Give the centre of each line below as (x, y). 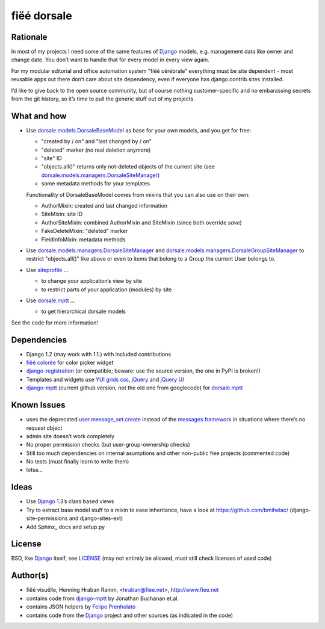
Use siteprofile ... (47, 270)
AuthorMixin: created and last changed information (104, 206)
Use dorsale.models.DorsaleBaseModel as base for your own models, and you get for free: (139, 130)
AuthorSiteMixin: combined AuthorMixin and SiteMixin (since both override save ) (141, 222)
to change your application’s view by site (92, 281)
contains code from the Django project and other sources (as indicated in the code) (130, 615)
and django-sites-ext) (96, 518)
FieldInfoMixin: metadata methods (83, 239)
